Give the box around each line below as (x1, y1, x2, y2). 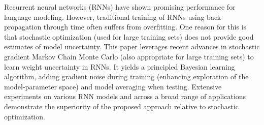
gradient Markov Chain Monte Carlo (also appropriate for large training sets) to (4, 51, 254, 61)
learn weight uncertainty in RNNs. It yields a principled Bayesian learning (4, 61, 235, 72)
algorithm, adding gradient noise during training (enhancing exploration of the (4, 71, 249, 82)
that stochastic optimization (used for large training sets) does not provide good (4, 31, 254, 42)
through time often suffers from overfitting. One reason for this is (43, 21, 247, 32)
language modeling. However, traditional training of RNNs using (4, 11, 205, 22)
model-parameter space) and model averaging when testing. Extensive (4, 81, 222, 91)
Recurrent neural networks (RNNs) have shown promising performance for (4, 2, 236, 12)
